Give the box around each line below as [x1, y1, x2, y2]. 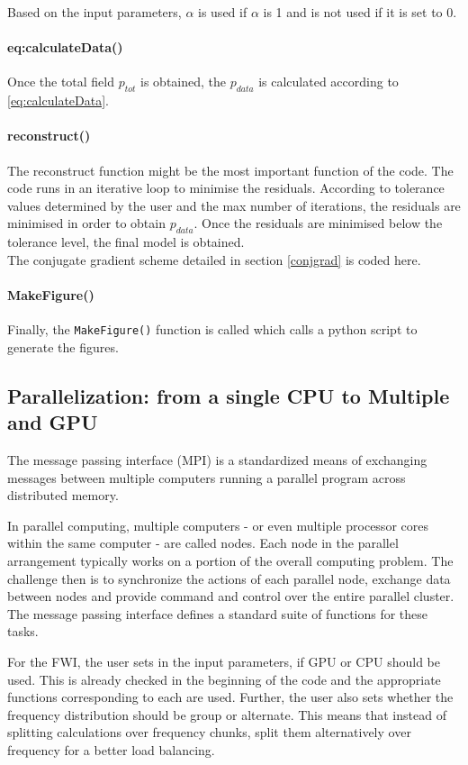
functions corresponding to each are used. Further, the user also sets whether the [7, 688, 454, 706]
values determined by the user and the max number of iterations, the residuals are [7, 196, 461, 214]
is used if [198, 3, 247, 21]
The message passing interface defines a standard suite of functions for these [7, 604, 428, 623]
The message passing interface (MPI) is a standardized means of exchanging [7, 450, 427, 469]
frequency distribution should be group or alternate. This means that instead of [7, 705, 446, 724]
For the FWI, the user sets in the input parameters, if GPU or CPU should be [7, 651, 440, 670]
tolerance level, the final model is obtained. [7, 232, 245, 251]
